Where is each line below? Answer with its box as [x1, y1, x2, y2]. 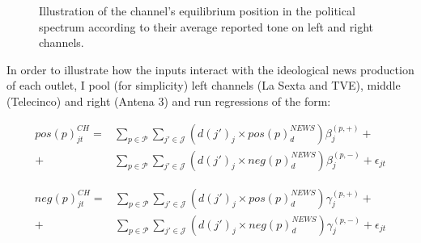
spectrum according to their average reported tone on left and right [39, 18, 373, 35]
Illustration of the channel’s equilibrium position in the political [39, 2, 355, 19]
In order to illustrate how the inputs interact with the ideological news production [6, 61, 415, 78]
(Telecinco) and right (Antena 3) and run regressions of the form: [6, 92, 331, 109]
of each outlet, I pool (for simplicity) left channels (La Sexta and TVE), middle [6, 77, 401, 94]
